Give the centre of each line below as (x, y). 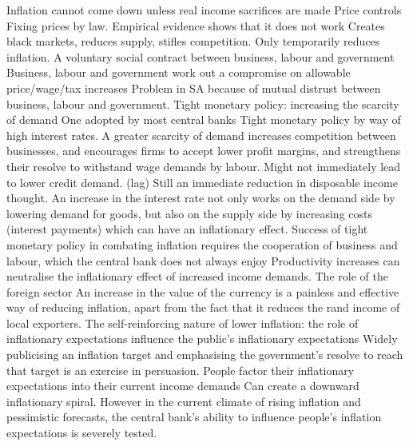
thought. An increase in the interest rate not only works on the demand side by (201, 198)
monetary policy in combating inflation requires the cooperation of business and (202, 244)
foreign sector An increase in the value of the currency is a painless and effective (203, 291)
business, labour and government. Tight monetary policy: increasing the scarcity (203, 104)
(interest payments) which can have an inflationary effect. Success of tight (187, 229)
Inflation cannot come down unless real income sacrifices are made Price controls (204, 10)
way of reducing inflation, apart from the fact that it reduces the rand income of (203, 307)
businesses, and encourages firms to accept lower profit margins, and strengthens (204, 151)
